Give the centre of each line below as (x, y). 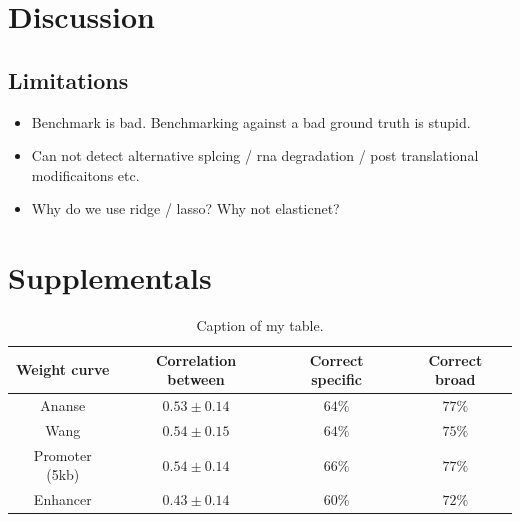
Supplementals (110, 277)
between (196, 379)
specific (337, 379)
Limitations (68, 79)
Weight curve (63, 369)
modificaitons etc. (85, 174)
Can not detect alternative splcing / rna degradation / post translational (255, 155)
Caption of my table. (260, 325)
